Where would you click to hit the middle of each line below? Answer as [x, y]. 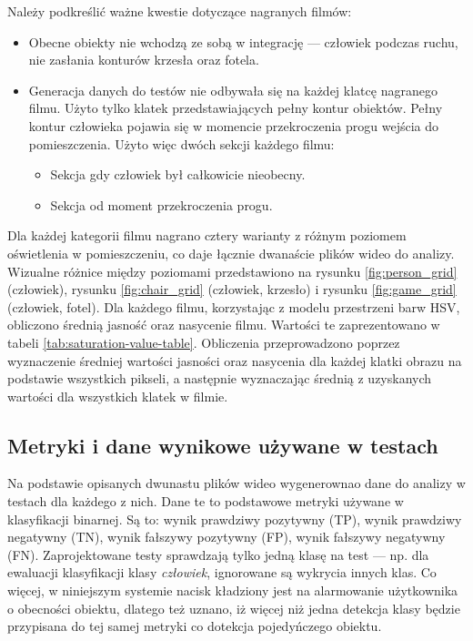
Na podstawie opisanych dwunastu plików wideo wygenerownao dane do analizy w [236, 483]
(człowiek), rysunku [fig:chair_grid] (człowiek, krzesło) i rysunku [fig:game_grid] [232, 289]
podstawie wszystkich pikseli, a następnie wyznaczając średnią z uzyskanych [220, 378]
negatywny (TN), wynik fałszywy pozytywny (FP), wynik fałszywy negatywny [226, 537]
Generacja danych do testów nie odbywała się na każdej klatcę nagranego [233, 90]
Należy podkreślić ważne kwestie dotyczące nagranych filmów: [180, 11]
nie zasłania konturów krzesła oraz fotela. [144, 60]
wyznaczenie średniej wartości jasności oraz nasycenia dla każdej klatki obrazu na [235, 360]
